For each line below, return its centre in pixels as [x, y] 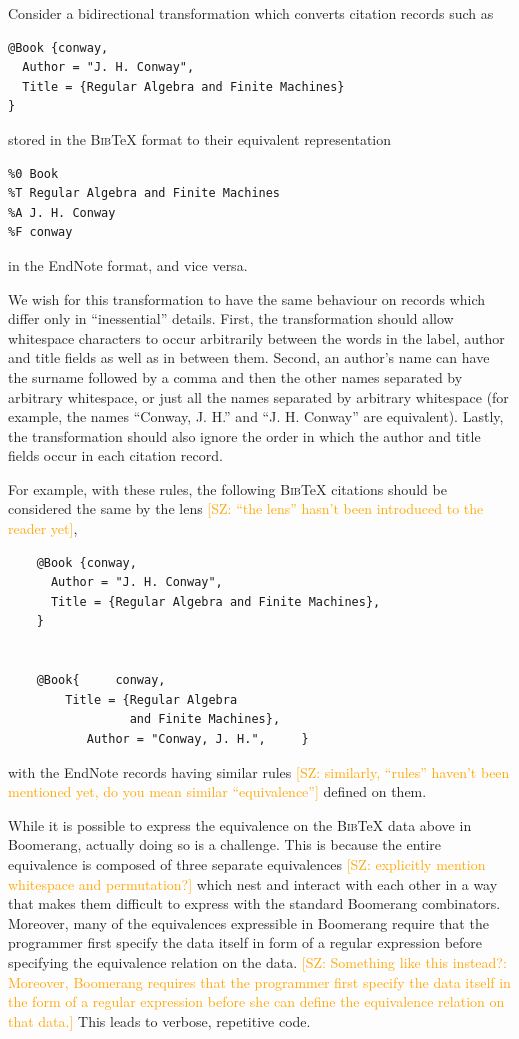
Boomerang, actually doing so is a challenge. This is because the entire [225, 844]
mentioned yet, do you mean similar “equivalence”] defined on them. [217, 791]
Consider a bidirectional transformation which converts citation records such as [251, 13]
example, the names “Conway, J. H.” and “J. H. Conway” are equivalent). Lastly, [256, 416]
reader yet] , [43, 528]
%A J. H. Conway [62, 212]
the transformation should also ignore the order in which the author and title [244, 435]
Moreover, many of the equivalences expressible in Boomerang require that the [248, 922]
